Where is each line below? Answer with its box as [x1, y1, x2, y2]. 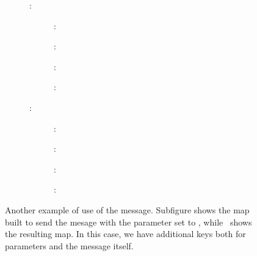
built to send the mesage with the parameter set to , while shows [5, 215, 252, 228]
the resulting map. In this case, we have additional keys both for [5, 227, 246, 240]
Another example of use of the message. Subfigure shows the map [5, 203, 250, 216]
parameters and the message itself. [5, 239, 134, 252]
